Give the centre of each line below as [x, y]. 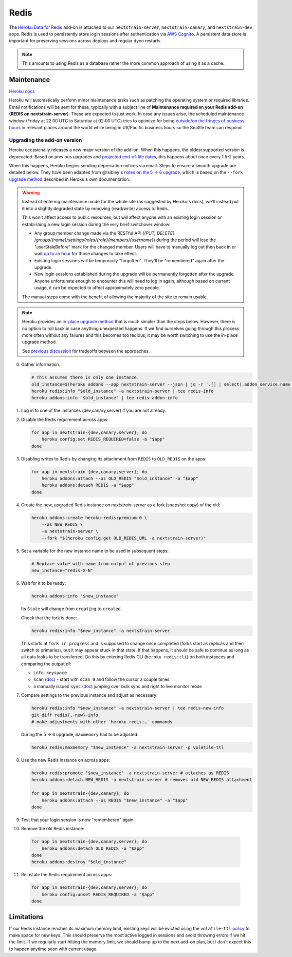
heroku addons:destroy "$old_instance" [79, 862]
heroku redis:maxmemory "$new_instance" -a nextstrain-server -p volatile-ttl [128, 747]
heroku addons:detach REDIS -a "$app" [88, 485]
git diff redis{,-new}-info [65, 715]
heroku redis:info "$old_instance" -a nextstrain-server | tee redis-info [123, 391]
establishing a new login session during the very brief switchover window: [96, 224]
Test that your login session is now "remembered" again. [78, 820]
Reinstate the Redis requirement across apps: [67, 875]
